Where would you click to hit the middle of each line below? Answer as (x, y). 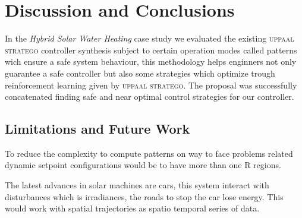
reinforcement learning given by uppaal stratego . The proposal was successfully (151, 85)
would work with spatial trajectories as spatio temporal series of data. (132, 208)
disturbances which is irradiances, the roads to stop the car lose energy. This (144, 196)
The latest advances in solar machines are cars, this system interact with (137, 185)
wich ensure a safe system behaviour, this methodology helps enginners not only (151, 61)
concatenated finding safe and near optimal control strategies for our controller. (150, 97)
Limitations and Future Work (97, 129)
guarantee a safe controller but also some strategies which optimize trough (140, 73)
